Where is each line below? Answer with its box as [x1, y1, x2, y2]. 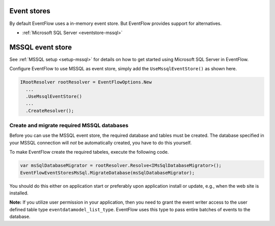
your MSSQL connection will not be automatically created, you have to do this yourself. [9, 139, 192, 146]
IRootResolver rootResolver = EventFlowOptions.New [20, 79, 152, 85]
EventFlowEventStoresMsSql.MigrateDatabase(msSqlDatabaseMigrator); [20, 169, 195, 176]
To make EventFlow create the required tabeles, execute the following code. [9, 149, 169, 155]
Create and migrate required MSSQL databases [9, 122, 129, 129]
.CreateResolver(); [25, 107, 74, 114]
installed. [9, 190, 29, 196]
